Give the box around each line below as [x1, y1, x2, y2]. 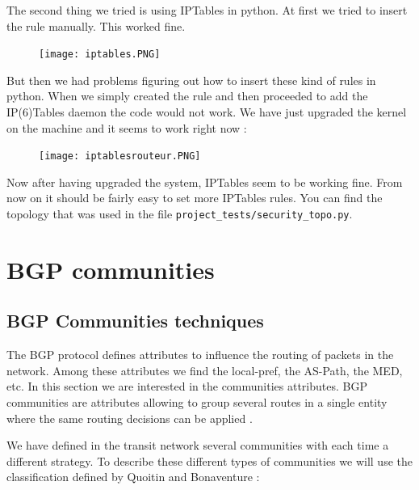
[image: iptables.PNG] [39, 49, 161, 61]
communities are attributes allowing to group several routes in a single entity [6, 394, 388, 411]
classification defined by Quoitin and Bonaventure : [6, 468, 260, 485]
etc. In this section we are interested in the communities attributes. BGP [6, 378, 367, 395]
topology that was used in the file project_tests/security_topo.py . [6, 205, 353, 222]
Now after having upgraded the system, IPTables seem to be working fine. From [6, 173, 403, 190]
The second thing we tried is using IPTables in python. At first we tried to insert [6, 2, 408, 18]
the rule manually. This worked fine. [6, 17, 186, 34]
